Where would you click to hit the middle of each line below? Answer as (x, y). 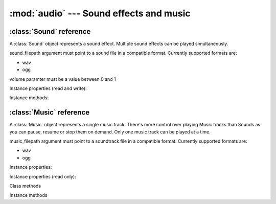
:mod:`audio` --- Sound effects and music (100, 13)
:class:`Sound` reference (50, 31)
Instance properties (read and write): (48, 88)
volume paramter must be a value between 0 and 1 (63, 79)
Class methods (25, 186)
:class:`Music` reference (50, 112)
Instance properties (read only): (43, 176)
